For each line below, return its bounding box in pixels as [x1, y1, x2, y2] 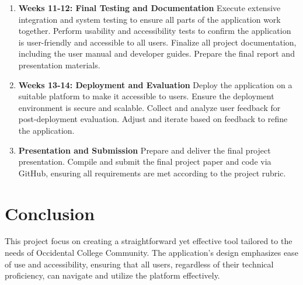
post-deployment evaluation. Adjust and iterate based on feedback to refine [18, 113, 288, 125]
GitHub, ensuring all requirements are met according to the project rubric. [18, 166, 286, 179]
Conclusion [5, 201, 95, 225]
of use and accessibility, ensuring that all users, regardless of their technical [5, 258, 274, 270]
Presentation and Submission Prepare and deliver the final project [18, 144, 271, 156]
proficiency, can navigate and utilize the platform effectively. [5, 269, 220, 281]
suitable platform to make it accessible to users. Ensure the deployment [18, 90, 274, 102]
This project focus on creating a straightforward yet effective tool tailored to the [5, 235, 292, 247]
